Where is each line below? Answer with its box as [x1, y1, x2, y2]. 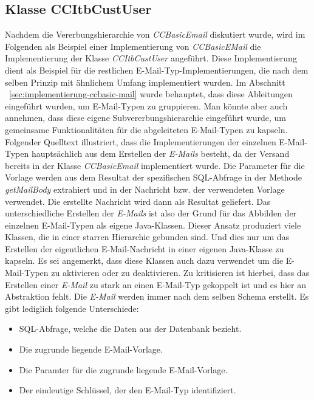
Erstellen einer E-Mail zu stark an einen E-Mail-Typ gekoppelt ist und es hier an [5, 278, 307, 291]
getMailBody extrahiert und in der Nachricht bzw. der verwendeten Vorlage [5, 182, 285, 195]
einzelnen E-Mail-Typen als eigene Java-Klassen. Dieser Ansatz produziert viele [5, 218, 301, 231]
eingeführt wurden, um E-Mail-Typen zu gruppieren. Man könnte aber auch [5, 99, 288, 112]
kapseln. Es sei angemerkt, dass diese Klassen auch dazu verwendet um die [5, 254, 284, 267]
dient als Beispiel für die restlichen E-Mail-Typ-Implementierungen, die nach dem [5, 63, 309, 76]
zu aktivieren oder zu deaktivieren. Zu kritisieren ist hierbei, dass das [51, 266, 310, 279]
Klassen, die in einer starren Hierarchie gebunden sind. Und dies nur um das [5, 230, 290, 243]
